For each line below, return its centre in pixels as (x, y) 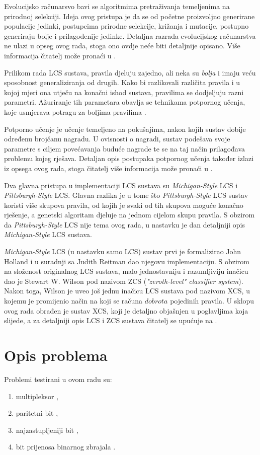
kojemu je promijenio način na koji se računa (73, 301)
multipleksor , (37, 396)
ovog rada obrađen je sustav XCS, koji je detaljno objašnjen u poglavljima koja (126, 310)
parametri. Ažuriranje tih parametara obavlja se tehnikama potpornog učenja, (125, 102)
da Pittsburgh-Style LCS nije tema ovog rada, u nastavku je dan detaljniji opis (125, 224)
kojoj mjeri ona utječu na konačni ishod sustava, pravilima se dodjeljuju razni (124, 92)
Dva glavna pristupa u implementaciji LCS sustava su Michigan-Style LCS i (121, 185)
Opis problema (56, 355)
